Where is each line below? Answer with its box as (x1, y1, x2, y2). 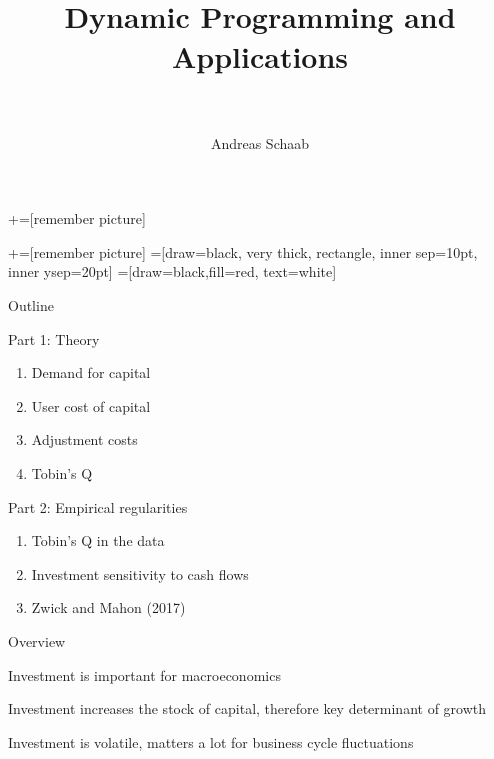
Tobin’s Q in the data (31, 530, 165, 551)
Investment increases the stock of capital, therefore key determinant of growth (8, 698, 487, 719)
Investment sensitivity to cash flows (31, 563, 249, 584)
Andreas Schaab (210, 132, 310, 153)
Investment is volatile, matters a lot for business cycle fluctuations (8, 731, 414, 752)
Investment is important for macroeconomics (8, 664, 281, 685)
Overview (8, 631, 66, 651)
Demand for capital (31, 362, 151, 383)
